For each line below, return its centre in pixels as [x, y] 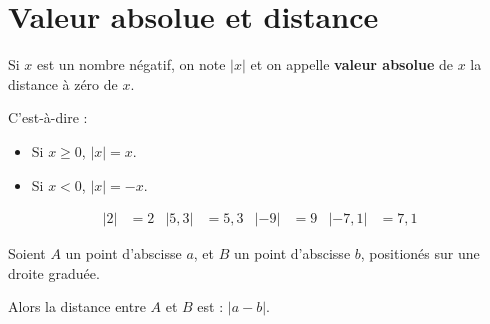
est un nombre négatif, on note [131, 64]
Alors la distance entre [77, 306]
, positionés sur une [420, 253]
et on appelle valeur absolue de [351, 64]
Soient [27, 253]
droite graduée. [54, 272]
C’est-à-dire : [48, 117]
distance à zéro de [63, 83]
